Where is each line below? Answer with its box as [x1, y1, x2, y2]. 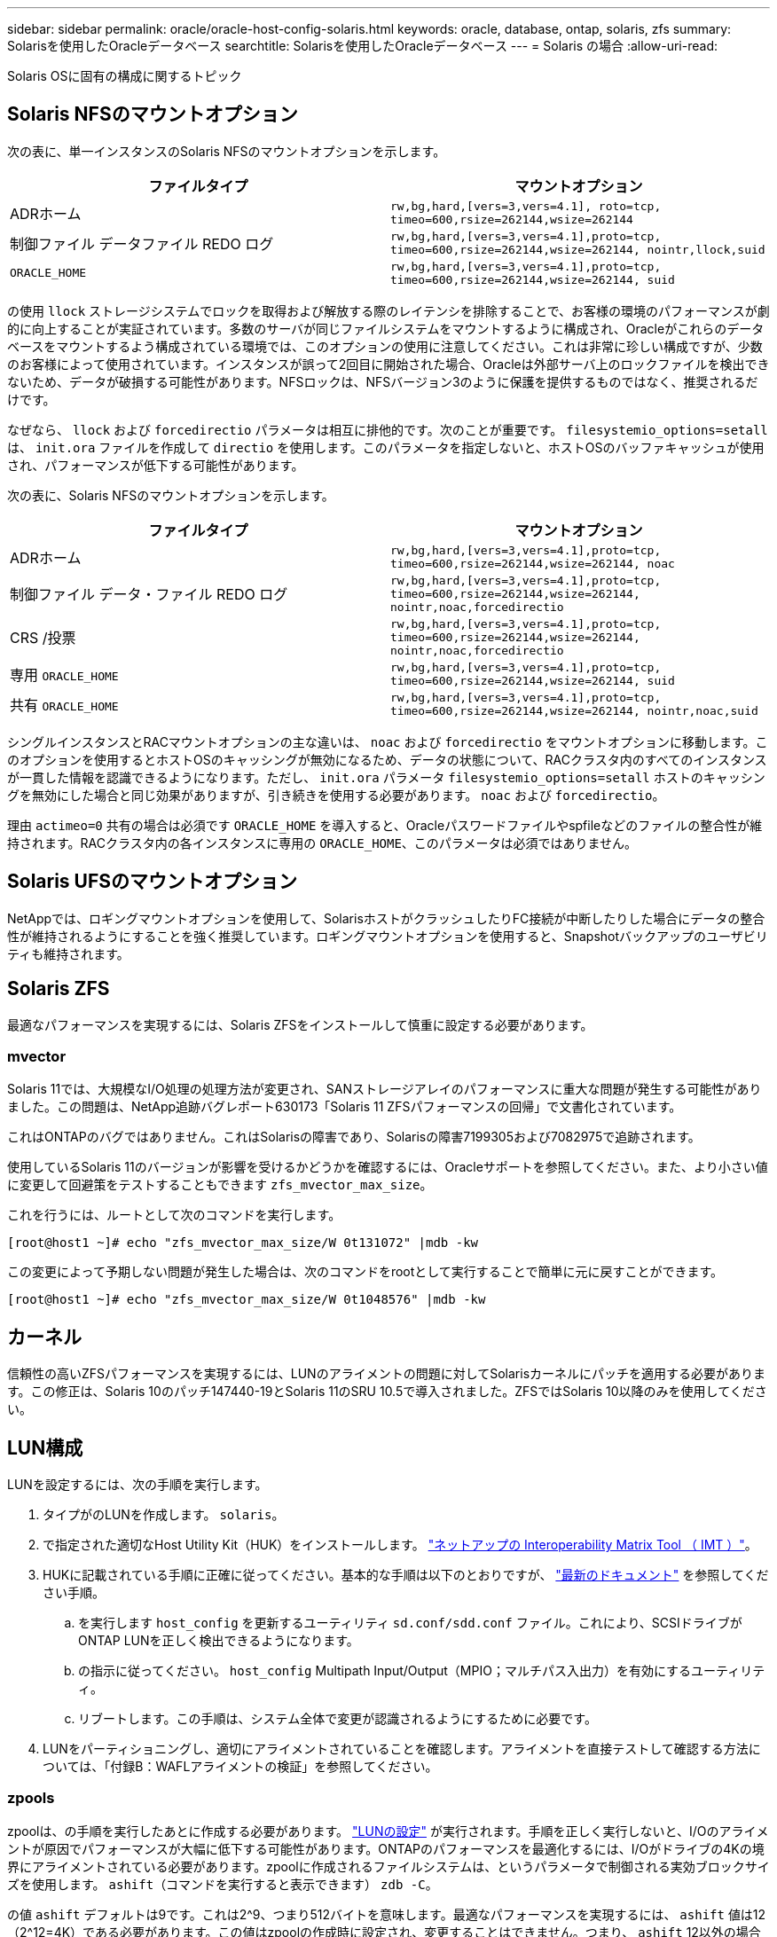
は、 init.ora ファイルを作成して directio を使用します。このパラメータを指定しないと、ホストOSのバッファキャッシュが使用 [7, 439, 765, 455]
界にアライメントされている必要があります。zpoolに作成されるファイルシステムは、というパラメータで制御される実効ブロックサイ [7, 1858, 770, 1874]
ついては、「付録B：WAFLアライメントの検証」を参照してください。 [43, 1758, 438, 1774]
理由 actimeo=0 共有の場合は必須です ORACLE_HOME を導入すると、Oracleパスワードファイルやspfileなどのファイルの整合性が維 [7, 817, 763, 833]
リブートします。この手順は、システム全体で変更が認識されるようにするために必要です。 [78, 1710, 597, 1726]
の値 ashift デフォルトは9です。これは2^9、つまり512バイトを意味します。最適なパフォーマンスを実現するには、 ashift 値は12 [7, 1906, 766, 1922]
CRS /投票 [10, 629, 76, 647]
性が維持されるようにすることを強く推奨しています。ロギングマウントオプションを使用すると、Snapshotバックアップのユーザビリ [7, 928, 768, 944]
